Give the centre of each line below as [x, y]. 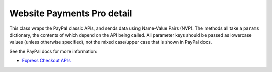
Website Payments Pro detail [71, 13]
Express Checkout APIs [46, 61]
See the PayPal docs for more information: [53, 51]
